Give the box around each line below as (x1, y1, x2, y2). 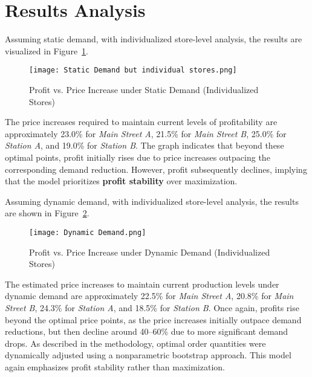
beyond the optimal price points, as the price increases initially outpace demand (5, 313, 302, 326)
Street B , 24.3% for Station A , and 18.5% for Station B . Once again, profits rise (5, 301, 299, 314)
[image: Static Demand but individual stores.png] (29, 66, 237, 75)
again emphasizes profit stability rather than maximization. (5, 360, 225, 373)
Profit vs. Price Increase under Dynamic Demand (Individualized (29, 245, 270, 258)
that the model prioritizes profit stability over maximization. (5, 175, 238, 187)
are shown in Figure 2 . (5, 207, 89, 219)
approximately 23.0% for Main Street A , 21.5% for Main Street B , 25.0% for (5, 127, 287, 140)
